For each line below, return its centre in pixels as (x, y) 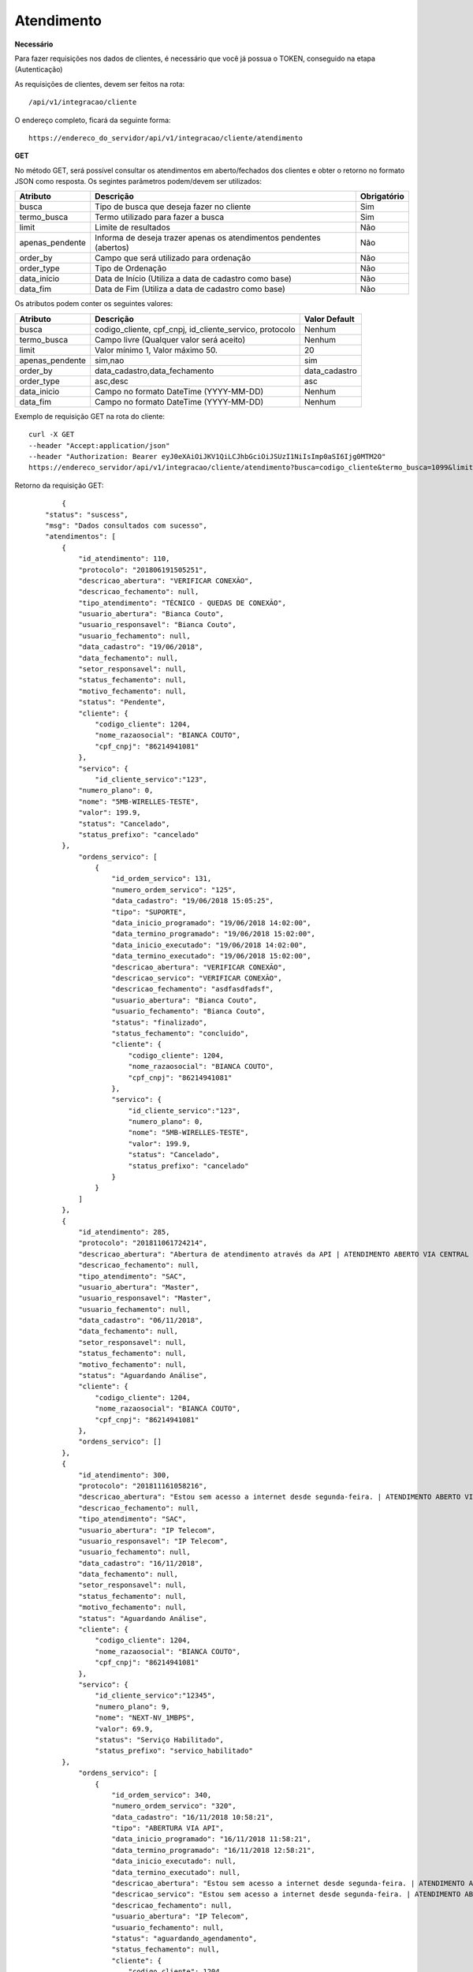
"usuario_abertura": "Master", (139, 1287)
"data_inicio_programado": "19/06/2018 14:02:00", (211, 923)
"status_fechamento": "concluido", (180, 1033)
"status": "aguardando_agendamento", (184, 1938)
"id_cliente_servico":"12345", (155, 1696)
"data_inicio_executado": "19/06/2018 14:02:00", (209, 945)
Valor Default (329, 319)
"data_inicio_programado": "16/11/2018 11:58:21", (211, 1839)
